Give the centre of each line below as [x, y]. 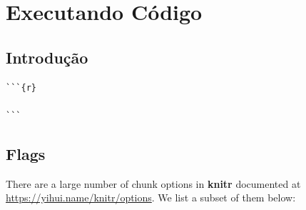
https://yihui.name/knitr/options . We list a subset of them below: [151, 197]
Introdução [47, 57]
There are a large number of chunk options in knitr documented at [153, 183]
